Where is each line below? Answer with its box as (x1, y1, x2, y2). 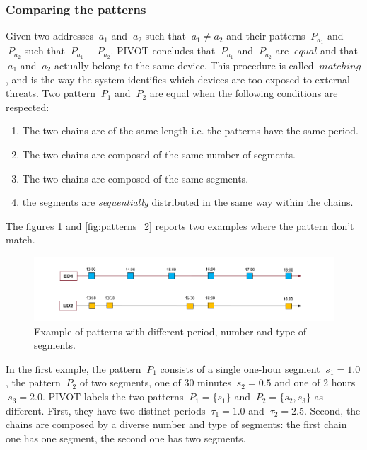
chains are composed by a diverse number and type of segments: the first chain (6, 417, 347, 432)
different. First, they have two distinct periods (6, 403, 206, 417)
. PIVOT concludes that (110, 43, 216, 58)
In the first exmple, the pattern (6, 361, 141, 376)
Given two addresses (6, 28, 94, 43)
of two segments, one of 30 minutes (79, 375, 232, 390)
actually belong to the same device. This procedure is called (54, 57, 314, 72)
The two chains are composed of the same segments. (22, 171, 249, 185)
